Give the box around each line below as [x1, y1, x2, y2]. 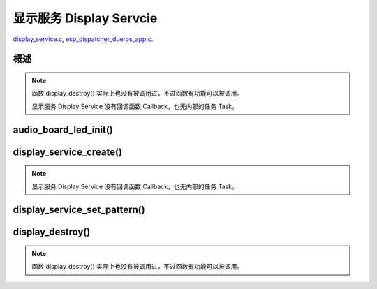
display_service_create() [13, 146, 122, 158]
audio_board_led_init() [13, 124, 113, 135]
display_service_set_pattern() [13, 204, 146, 216]
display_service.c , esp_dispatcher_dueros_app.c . [13, 35, 154, 43]
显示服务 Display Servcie [13, 10, 158, 26]
